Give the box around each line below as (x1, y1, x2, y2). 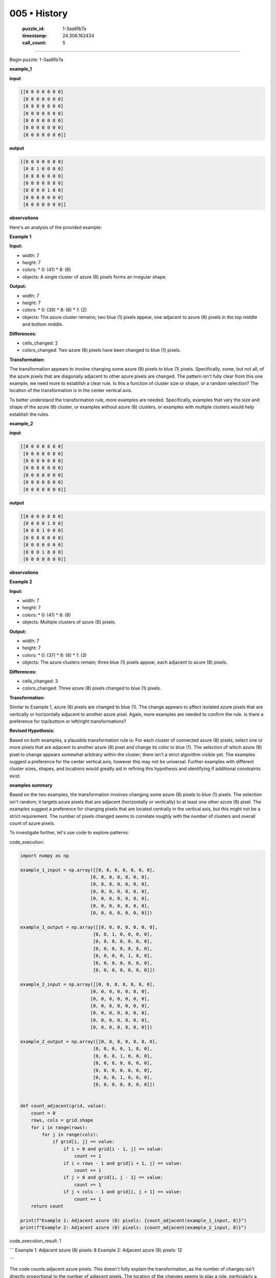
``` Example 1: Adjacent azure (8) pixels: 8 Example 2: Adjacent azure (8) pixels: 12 (9, 1247, 182, 1253)
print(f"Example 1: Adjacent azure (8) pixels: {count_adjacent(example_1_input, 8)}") (20, 1217, 247, 1223)
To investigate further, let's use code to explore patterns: (9, 830, 129, 836)
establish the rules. (9, 411, 50, 417)
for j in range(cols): (41, 1132, 99, 1137)
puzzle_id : (22, 26, 45, 32)
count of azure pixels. (9, 820, 56, 827)
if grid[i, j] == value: (52, 1139, 115, 1145)
